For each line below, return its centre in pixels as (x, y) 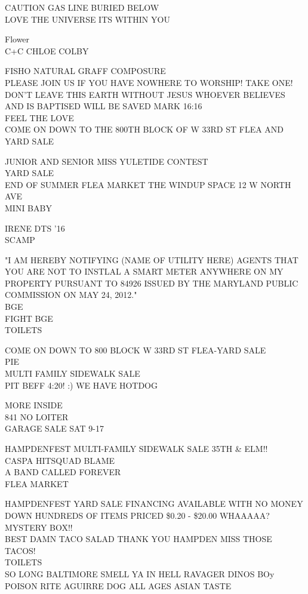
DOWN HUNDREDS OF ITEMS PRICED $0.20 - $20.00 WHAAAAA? (137, 515)
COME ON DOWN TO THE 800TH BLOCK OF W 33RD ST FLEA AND (144, 129)
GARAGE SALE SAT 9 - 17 (54, 428)
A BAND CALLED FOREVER (63, 472)
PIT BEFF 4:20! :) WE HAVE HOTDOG (81, 385)
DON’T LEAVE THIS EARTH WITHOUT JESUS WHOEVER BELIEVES (145, 94)
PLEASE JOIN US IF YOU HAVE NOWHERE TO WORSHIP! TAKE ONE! (149, 82)
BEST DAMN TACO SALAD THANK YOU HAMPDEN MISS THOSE (138, 539)
